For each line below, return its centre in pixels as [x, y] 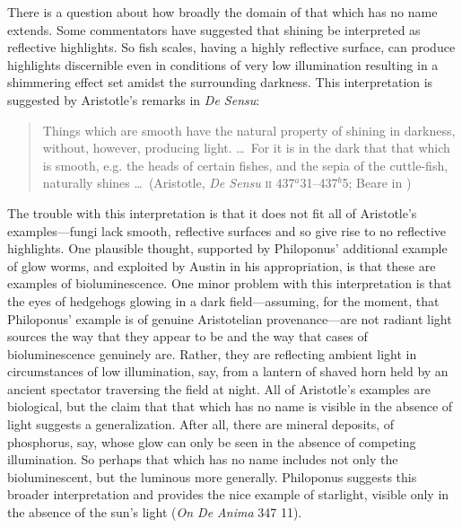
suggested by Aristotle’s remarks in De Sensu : [134, 99]
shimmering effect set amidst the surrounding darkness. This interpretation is [220, 82]
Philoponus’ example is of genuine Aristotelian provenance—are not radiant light [230, 318]
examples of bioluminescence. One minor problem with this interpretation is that [230, 283]
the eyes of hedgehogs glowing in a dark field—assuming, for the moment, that [223, 300]
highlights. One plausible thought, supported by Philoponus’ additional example [227, 248]
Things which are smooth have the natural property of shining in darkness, [249, 130]
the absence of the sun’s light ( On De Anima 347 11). [155, 512]
